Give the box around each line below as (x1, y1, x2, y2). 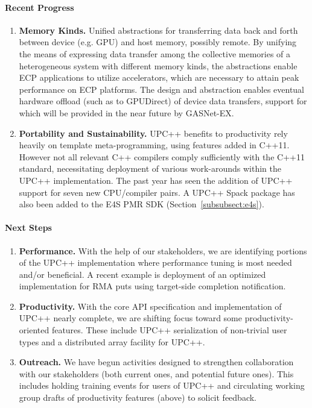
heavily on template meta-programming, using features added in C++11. (19, 139, 290, 151)
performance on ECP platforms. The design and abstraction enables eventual (19, 83, 305, 95)
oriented (19, 324, 49, 336)
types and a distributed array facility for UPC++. (19, 335, 205, 348)
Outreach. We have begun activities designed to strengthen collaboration (19, 356, 294, 368)
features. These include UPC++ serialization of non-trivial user (51, 324, 287, 336)
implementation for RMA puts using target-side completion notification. (19, 280, 286, 292)
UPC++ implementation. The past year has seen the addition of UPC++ (19, 174, 293, 186)
